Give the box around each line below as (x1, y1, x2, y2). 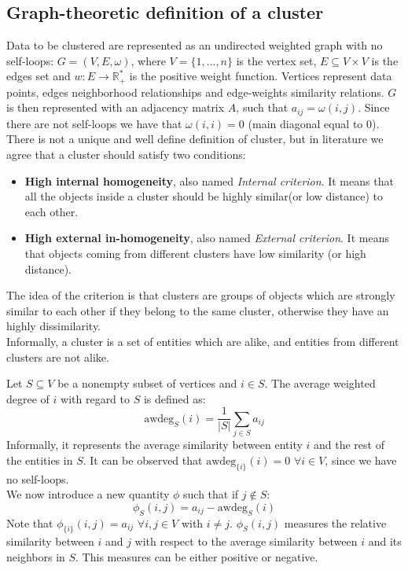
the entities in (6, 451, 73, 468)
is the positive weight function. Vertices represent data (129, 68, 392, 84)
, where (130, 52, 166, 68)
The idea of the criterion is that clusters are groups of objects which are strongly (6, 287, 395, 303)
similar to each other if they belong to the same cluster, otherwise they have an (6, 302, 389, 318)
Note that (6, 514, 53, 531)
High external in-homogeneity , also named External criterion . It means (24, 230, 389, 246)
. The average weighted (264, 375, 376, 392)
